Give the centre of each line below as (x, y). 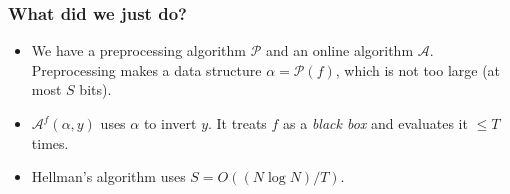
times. (50, 142)
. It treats (237, 123)
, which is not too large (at (418, 69)
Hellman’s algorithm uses (108, 176)
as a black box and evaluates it (375, 123)
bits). (95, 89)
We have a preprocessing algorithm (138, 50)
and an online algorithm (339, 50)
